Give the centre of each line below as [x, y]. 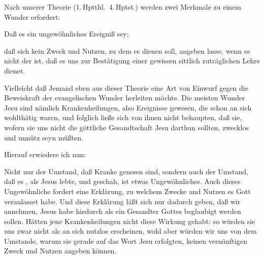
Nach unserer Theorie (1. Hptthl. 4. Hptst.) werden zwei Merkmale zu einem [123, 7]
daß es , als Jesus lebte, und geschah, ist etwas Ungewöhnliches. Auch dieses [122, 181]
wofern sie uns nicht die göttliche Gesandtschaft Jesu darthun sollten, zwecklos [126, 127]
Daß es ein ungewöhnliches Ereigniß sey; [67, 34]
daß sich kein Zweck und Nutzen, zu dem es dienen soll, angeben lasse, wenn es [127, 50]
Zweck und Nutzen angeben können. [60, 251]
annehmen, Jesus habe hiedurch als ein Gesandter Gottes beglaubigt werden [123, 211]
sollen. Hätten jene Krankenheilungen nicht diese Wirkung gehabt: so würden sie [130, 221]
